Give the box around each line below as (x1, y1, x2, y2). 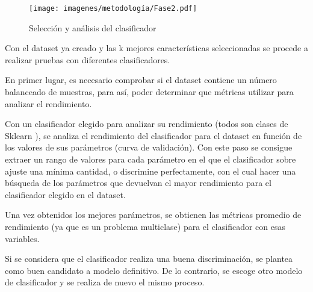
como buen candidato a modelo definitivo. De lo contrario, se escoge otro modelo (5, 264, 303, 276)
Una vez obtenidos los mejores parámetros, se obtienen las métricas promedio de (5, 208, 302, 221)
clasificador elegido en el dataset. (5, 188, 126, 200)
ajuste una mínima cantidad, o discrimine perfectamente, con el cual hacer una (5, 164, 296, 177)
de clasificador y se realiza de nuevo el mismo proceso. (5, 276, 205, 288)
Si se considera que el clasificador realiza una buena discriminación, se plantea (5, 252, 293, 265)
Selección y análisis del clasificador (29, 21, 156, 34)
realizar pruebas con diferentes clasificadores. (5, 53, 170, 66)
